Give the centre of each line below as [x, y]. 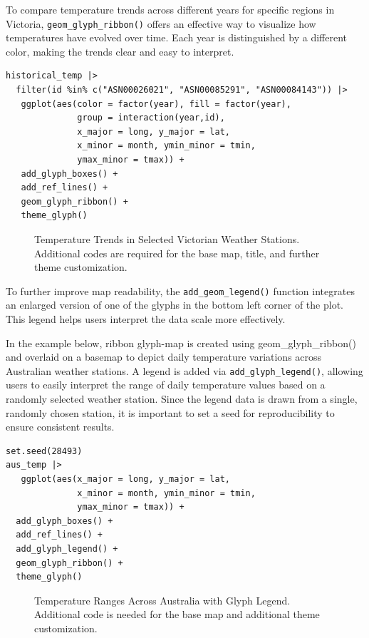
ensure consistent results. [60, 427]
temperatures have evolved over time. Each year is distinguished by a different [176, 37]
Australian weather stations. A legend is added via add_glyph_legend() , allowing [184, 370]
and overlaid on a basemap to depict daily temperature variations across [164, 357]
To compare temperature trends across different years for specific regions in [170, 9]
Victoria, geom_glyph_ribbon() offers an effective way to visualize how [161, 23]
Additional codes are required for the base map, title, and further [177, 253]
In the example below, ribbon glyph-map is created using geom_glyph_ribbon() [181, 343]
